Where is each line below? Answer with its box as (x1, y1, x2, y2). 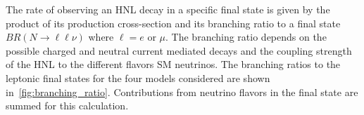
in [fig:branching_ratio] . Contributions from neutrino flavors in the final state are (6, 84, 358, 99)
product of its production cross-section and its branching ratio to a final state (6, 15, 341, 30)
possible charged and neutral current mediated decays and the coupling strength (6, 43, 352, 57)
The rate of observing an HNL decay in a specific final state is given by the (6, 2, 330, 16)
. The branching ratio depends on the (165, 29, 327, 44)
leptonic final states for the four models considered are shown (6, 70, 270, 85)
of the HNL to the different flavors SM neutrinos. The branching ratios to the (6, 57, 341, 72)
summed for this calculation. (6, 98, 129, 113)
